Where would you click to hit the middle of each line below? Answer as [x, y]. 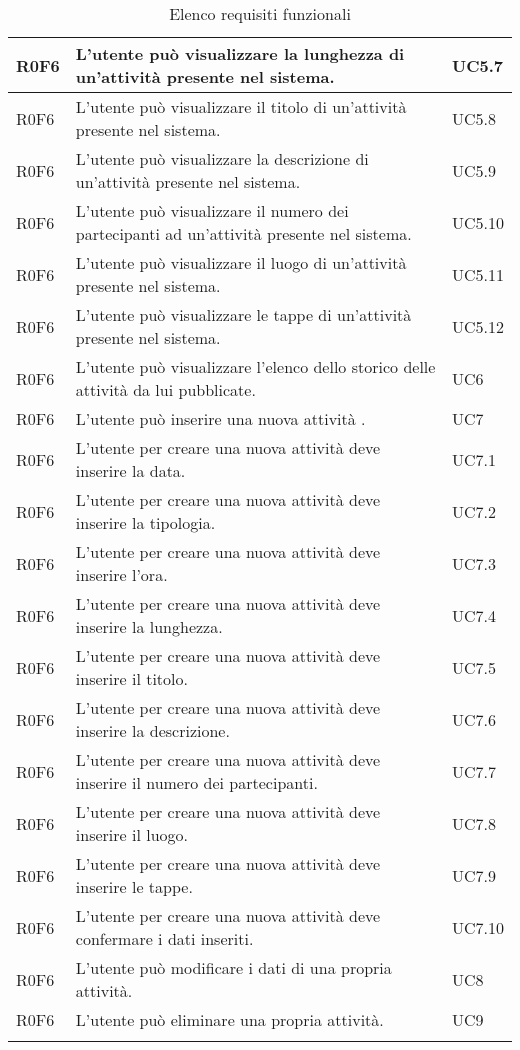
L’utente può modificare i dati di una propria [233, 967]
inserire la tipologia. [145, 522]
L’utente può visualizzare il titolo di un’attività [241, 106]
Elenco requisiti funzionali [260, 13]
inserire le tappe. [134, 886]
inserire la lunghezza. [149, 626]
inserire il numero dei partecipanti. [196, 782]
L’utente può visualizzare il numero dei [212, 210]
